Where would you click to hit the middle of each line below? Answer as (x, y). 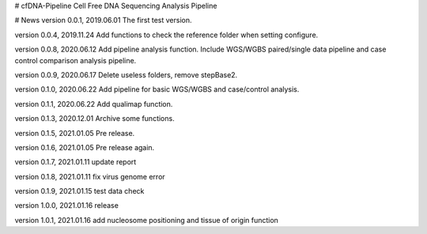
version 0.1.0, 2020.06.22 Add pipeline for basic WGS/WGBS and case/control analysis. (157, 89)
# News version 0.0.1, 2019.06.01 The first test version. (104, 21)
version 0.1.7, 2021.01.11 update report (76, 162)
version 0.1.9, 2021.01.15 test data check (79, 191)
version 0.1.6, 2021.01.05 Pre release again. (85, 147)
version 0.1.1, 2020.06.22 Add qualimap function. (94, 104)
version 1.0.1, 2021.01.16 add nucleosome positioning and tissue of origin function (146, 220)
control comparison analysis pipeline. (76, 60)
